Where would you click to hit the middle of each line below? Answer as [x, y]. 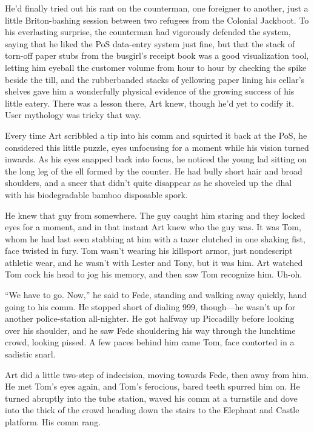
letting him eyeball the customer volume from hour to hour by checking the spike [156, 67]
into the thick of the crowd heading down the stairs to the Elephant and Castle [152, 410]
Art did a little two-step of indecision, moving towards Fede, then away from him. [157, 374]
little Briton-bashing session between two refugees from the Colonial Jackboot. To [157, 20]
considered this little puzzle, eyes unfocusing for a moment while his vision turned [157, 147]
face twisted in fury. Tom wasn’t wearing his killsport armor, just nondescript [149, 251]
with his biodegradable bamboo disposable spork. [96, 194]
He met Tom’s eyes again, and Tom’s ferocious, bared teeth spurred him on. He [152, 386]
